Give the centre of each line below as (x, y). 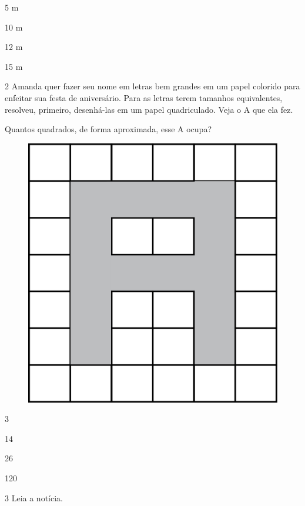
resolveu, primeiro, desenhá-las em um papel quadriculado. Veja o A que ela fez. (149, 109)
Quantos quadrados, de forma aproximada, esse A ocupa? (108, 129)
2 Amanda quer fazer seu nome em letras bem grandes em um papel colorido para (152, 86)
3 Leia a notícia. (34, 497)
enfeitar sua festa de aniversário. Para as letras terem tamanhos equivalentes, (144, 97)
